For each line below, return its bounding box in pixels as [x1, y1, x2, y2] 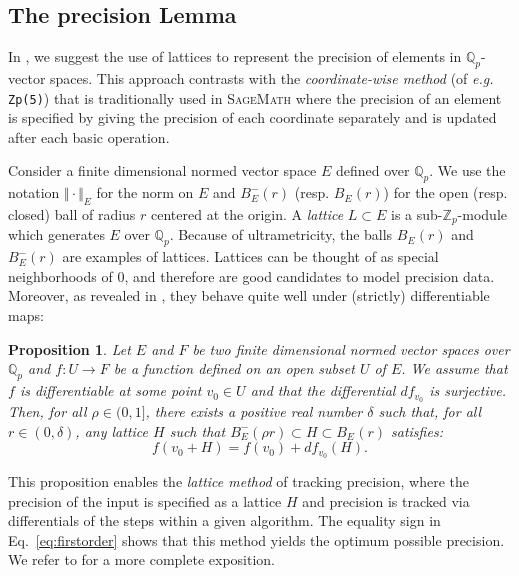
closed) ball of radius [8, 204, 136, 225]
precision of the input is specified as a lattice [8, 490, 282, 511]
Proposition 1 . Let [8, 338, 131, 359]
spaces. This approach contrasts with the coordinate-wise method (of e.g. [50, 68, 494, 88]
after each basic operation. [8, 126, 170, 147]
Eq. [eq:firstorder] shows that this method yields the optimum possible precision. [8, 529, 505, 550]
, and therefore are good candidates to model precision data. [124, 265, 495, 286]
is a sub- [391, 204, 443, 225]
